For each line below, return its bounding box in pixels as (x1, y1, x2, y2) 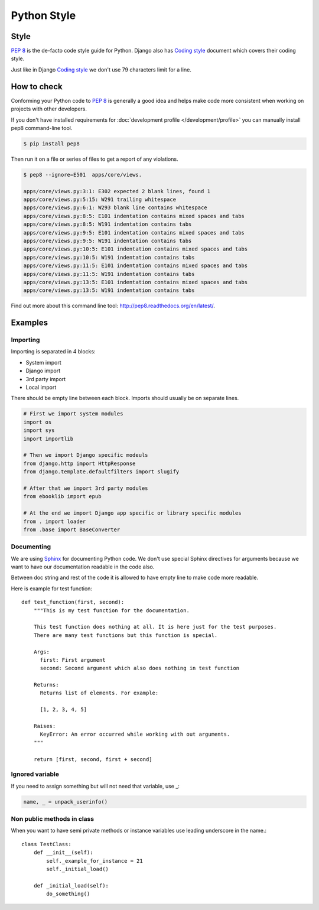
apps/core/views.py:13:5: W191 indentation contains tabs (23, 287, 195, 294)
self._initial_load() (46, 866, 109, 873)
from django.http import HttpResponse (23, 460, 136, 467)
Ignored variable (11, 770, 59, 778)
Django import (25, 367, 61, 375)
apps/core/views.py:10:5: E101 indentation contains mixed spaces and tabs (23, 246, 248, 252)
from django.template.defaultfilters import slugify (23, 469, 180, 475)
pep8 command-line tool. (11, 124, 73, 131)
